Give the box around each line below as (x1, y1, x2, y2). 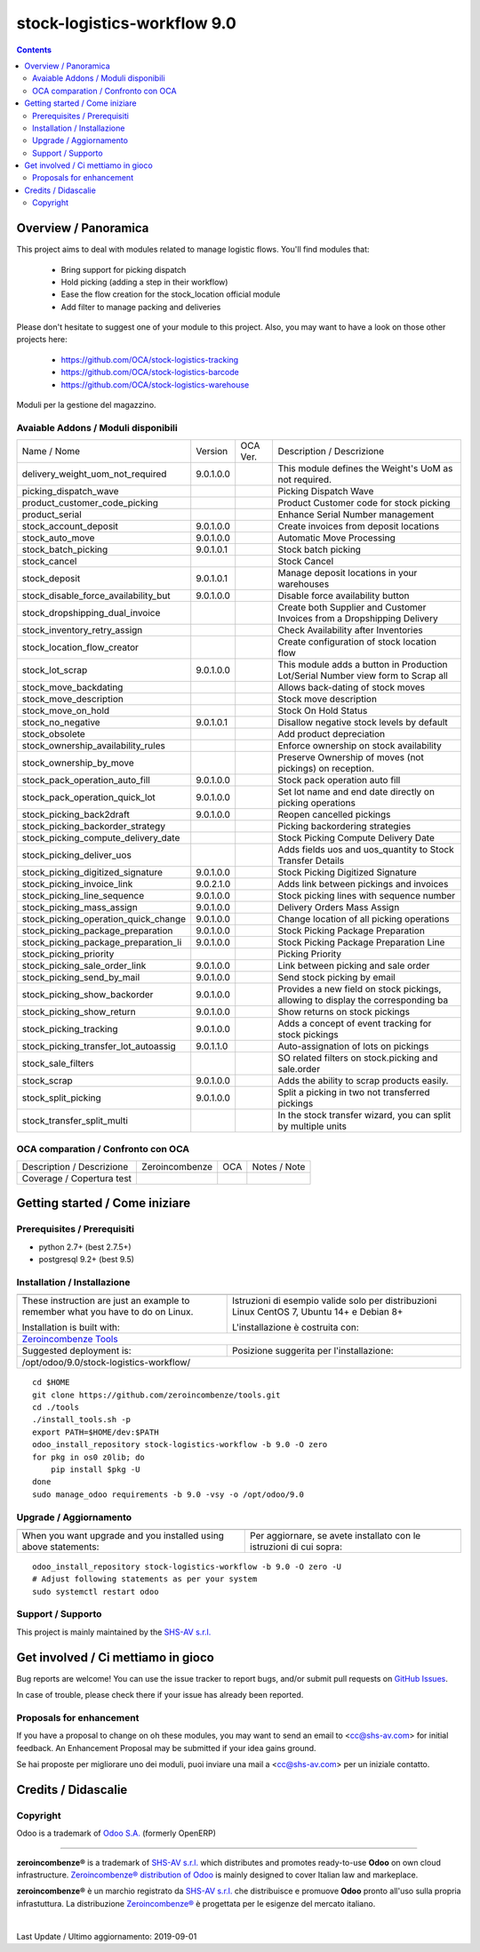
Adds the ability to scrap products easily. (277, 1075, 449, 1087)
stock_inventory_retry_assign (21, 624, 143, 636)
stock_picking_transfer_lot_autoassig (21, 1040, 177, 1052)
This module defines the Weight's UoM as (277, 462, 453, 475)
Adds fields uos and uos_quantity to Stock (277, 844, 454, 856)
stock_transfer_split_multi (21, 1115, 129, 1127)
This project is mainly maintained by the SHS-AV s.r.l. (16, 1627, 212, 1637)
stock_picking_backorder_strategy (21, 820, 166, 833)
